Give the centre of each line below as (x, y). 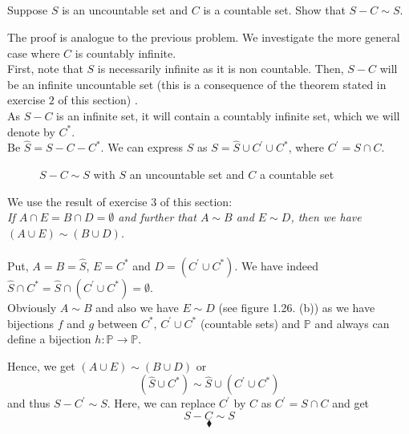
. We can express (142, 147)
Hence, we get (41, 365)
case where (34, 53)
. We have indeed (276, 265)
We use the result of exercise (77, 201)
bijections (31, 323)
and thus (29, 403)
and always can (352, 323)
